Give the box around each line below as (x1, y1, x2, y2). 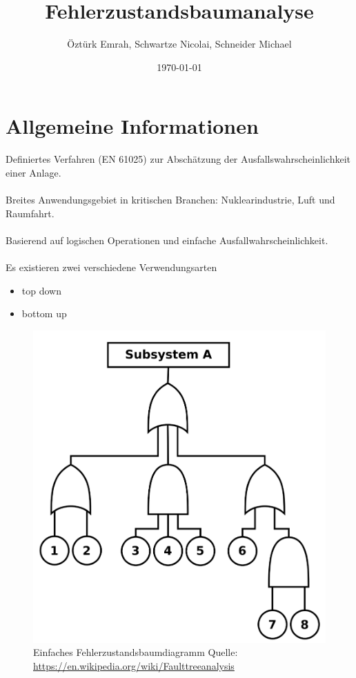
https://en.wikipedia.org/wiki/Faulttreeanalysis (33, 658, 235, 672)
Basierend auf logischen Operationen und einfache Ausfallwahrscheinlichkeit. (6, 232, 328, 247)
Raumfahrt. (6, 206, 55, 220)
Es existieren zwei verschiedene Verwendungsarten (6, 260, 217, 274)
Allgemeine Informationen (6, 112, 259, 140)
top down (21, 283, 61, 297)
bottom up (21, 306, 67, 321)
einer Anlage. (6, 165, 61, 179)
